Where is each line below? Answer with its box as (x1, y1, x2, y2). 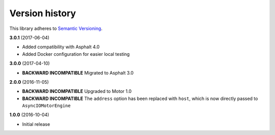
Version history (9, 8, 76, 19)
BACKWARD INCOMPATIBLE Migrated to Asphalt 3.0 (22, 70, 134, 76)
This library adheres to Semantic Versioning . (9, 25, 103, 31)
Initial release (22, 121, 50, 127)
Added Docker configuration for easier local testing (22, 51, 130, 57)
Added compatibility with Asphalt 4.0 (22, 44, 100, 50)
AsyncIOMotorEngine (22, 103, 71, 109)
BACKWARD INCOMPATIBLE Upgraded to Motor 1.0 (22, 88, 132, 94)
